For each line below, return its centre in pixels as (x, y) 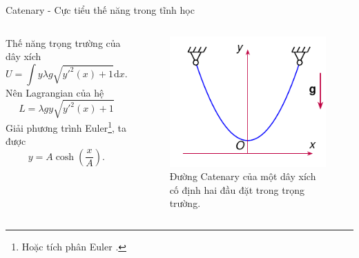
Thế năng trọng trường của (63, 42)
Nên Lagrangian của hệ (55, 92)
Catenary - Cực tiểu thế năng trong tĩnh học (100, 10)
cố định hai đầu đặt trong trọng (237, 189)
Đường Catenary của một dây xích (243, 176)
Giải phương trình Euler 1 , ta (66, 126)
